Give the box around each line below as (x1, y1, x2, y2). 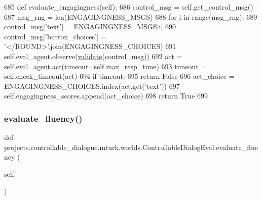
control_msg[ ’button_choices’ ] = (4, 31, 107, 41)
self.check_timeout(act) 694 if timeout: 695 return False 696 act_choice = (4, 71, 235, 81)
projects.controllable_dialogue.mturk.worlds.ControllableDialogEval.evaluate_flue (4, 141, 258, 152)
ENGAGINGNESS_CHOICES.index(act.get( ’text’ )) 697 (4, 80, 180, 91)
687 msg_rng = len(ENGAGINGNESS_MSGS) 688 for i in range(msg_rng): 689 (4, 11, 257, 22)
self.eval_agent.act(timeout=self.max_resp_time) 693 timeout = (4, 61, 207, 71)
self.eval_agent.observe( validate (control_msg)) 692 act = (4, 51, 182, 61)
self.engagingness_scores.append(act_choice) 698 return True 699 (4, 90, 208, 101)
